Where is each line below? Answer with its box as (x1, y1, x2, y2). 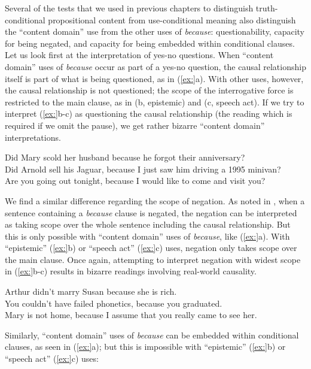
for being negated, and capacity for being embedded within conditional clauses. (5, 37, 295, 49)
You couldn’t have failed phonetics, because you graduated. (5, 297, 222, 309)
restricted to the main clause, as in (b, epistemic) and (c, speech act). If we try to (5, 95, 304, 108)
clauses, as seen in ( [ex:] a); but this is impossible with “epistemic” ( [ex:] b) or (5, 340, 286, 353)
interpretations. (5, 131, 61, 143)
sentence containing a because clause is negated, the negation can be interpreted (5, 206, 297, 219)
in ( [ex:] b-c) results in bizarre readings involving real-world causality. (5, 265, 257, 277)
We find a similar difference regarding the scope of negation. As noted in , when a (5, 194, 305, 207)
